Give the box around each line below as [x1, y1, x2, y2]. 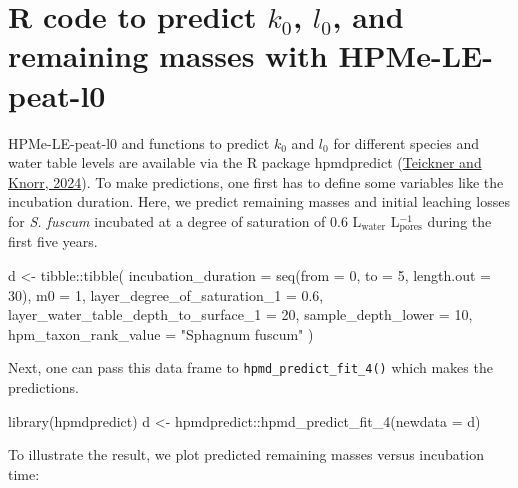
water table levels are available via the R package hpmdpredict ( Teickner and [8, 152, 482, 173]
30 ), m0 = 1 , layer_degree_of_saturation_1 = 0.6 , [8, 284, 324, 305]
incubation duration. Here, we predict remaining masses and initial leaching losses [8, 191, 510, 212]
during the [427, 210, 492, 231]
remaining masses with [8, 35, 328, 76]
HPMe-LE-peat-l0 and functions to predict [8, 132, 270, 153]
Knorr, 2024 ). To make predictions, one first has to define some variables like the [8, 171, 504, 192]
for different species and [333, 132, 480, 153]
